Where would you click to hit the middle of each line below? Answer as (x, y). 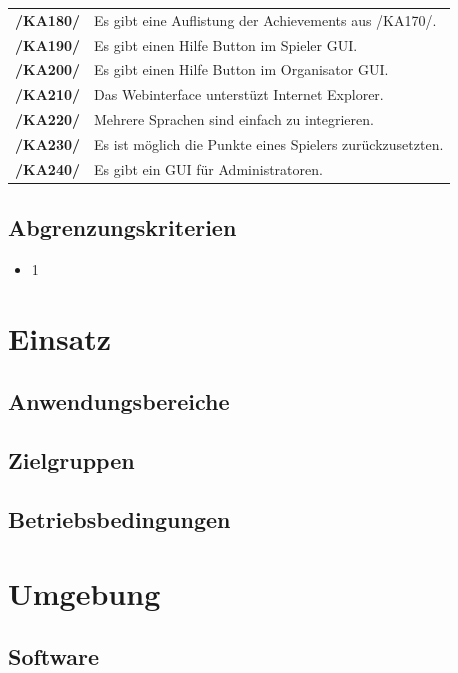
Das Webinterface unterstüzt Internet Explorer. (239, 94)
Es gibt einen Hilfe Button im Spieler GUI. (226, 44)
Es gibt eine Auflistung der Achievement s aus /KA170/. (265, 19)
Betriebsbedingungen (119, 519)
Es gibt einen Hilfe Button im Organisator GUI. (241, 69)
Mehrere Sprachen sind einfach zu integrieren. (234, 119)
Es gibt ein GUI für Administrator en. (208, 168)
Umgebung (84, 592)
